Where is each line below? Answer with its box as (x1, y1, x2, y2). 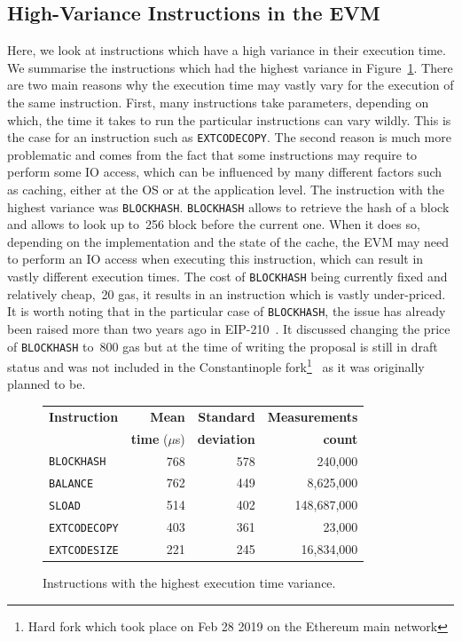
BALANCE (49, 478, 94, 491)
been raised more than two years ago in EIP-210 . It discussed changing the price (7, 319, 450, 337)
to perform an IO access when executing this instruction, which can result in (7, 249, 424, 268)
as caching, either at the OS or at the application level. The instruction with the (7, 180, 444, 199)
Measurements (267, 407, 358, 425)
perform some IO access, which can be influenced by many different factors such (7, 162, 442, 181)
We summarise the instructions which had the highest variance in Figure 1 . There (7, 58, 453, 76)
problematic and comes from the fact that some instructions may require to (7, 145, 418, 163)
